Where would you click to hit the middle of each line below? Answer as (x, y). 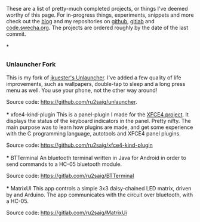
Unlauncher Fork (31, 64)
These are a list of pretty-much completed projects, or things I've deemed (97, 9)
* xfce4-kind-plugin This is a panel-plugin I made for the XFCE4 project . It (98, 114)
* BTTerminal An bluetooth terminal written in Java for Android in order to (96, 158)
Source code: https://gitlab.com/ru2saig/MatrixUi (67, 212)
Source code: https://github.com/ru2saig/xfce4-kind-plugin (80, 145)
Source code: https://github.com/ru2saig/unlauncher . (72, 101)
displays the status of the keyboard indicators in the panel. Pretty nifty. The (99, 121)
